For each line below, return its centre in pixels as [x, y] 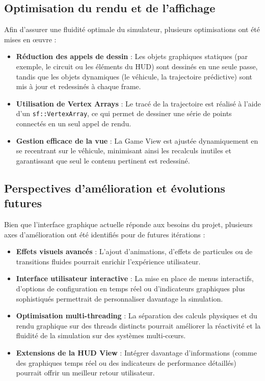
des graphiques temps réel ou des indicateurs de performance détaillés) [126, 362]
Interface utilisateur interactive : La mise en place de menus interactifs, [135, 278]
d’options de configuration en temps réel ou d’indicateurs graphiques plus [130, 288]
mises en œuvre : [30, 39]
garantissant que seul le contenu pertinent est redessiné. [103, 160]
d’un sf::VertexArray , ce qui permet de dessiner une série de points [124, 113]
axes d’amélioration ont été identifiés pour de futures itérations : [105, 234]
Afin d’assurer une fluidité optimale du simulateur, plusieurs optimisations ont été [132, 29]
